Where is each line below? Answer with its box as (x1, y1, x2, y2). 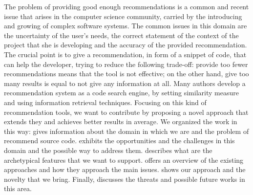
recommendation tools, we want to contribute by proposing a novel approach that (4, 107, 249, 117)
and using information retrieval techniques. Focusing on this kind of (4, 97, 207, 107)
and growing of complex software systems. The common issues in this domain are (4, 21, 247, 31)
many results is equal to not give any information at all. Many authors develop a (4, 78, 246, 88)
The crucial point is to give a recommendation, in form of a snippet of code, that (4, 49, 247, 59)
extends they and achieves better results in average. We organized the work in (4, 116, 237, 127)
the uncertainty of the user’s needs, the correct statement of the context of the (4, 30, 239, 40)
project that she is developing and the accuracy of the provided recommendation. (4, 40, 247, 50)
